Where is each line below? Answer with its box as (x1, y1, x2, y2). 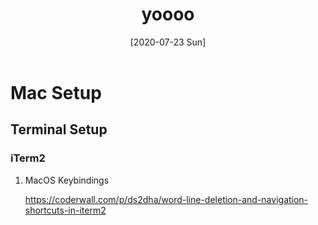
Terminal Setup (10, 121, 108, 138)
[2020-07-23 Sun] (129, 36, 207, 48)
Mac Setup (10, 81, 102, 104)
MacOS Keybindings (24, 174, 110, 186)
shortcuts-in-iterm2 (24, 204, 107, 216)
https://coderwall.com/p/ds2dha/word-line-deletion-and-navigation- (24, 193, 309, 205)
